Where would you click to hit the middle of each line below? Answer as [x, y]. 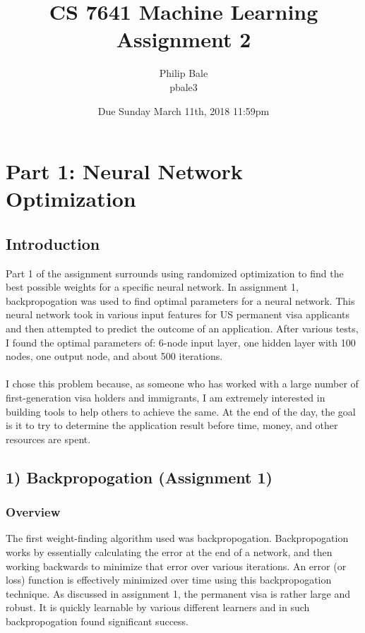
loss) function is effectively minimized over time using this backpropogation [169, 580]
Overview [33, 512]
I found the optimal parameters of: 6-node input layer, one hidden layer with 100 [181, 342]
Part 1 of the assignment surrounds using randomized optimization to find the [175, 273]
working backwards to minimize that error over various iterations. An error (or [176, 566]
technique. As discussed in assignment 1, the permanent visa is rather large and [178, 593]
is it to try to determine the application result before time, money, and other [172, 425]
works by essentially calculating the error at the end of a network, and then [169, 551]
